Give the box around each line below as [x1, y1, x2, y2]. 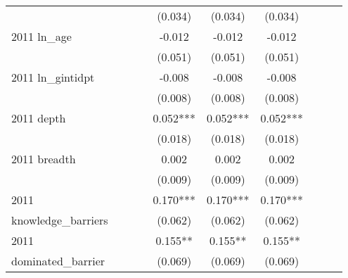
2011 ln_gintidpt [11, 69, 95, 85]
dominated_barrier [11, 253, 105, 269]
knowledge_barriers [11, 212, 108, 228]
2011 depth [11, 110, 66, 126]
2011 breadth [11, 151, 76, 167]
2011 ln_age [11, 28, 72, 44]
